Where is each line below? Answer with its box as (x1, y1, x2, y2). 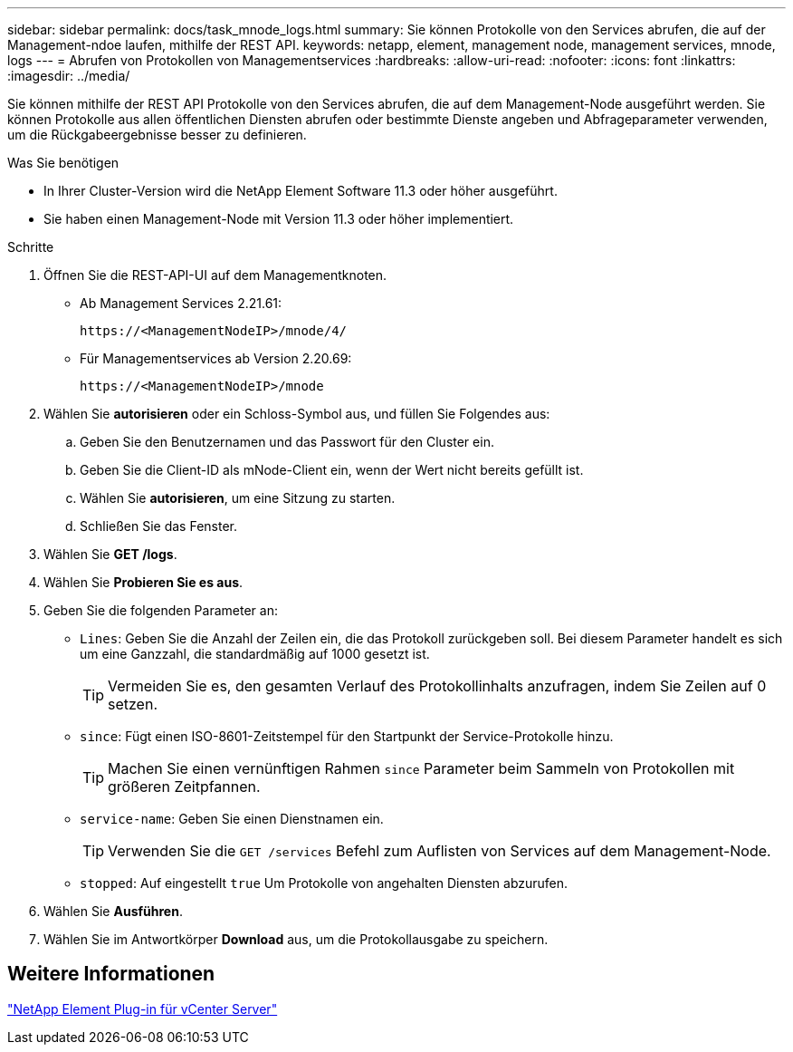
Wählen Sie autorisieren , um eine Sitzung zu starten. (80, 490, 396, 506)
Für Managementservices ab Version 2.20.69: (80, 351, 352, 366)
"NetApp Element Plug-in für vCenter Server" (7, 1000, 278, 1017)
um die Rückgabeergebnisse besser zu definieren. (7, 127, 307, 142)
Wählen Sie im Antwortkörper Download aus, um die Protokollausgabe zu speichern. (43, 931, 549, 947)
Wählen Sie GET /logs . (43, 546, 177, 562)
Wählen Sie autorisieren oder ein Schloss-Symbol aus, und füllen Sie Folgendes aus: (43, 406, 550, 421)
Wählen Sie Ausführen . (43, 903, 183, 919)
